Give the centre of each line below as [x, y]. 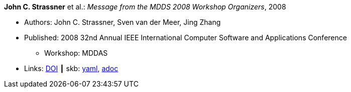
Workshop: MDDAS [76, 53]
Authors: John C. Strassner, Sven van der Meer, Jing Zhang [123, 22]
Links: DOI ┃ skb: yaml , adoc [71, 68]
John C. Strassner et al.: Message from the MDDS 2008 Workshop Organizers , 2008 [145, 7]
